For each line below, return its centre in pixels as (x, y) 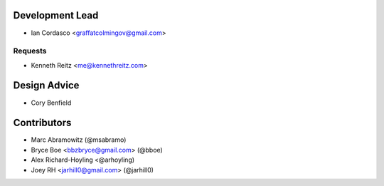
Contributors (42, 123)
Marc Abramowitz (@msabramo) (79, 140)
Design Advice (46, 86)
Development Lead (56, 15)
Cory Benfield (51, 103)
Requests (30, 51)
